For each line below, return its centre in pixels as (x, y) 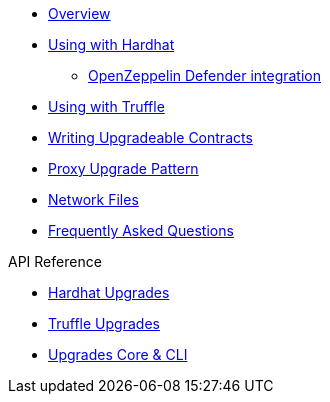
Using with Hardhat (111, 44)
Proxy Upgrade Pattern (123, 168)
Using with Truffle (106, 106)
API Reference (55, 261)
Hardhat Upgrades (109, 292)
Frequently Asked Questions (141, 230)
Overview (79, 13)
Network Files (93, 199)
